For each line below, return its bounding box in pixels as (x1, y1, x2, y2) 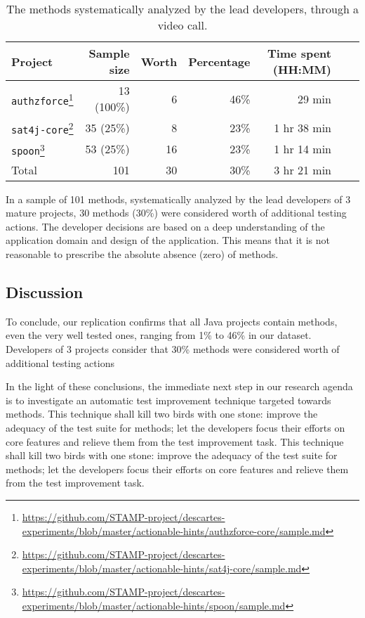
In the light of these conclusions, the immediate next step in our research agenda (6, 379, 353, 394)
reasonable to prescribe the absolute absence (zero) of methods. (6, 247, 279, 262)
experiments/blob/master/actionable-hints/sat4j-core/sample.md (22, 560, 302, 575)
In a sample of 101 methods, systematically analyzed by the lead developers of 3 (6, 191, 351, 206)
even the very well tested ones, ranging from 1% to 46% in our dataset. (6, 328, 312, 342)
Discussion (6, 281, 84, 303)
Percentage (188, 53, 251, 70)
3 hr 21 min (274, 161, 331, 178)
